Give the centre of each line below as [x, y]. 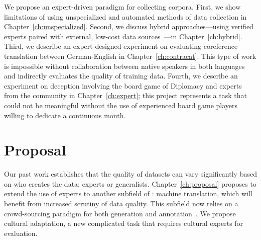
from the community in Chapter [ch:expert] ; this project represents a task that [125, 95]
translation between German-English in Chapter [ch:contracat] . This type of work [130, 56]
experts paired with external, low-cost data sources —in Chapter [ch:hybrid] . [123, 36]
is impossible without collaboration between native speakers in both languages [124, 66]
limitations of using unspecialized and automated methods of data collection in [125, 16]
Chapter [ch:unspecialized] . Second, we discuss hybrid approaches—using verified [129, 26]
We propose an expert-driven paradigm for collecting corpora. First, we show [122, 7]
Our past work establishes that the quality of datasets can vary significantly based [130, 174]
